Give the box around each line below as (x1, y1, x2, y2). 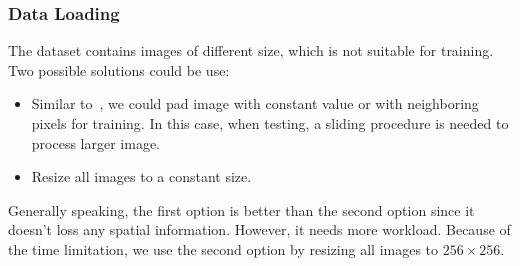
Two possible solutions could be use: (8, 59, 230, 80)
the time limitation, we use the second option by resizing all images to (8, 238, 439, 259)
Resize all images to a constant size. (31, 166, 252, 187)
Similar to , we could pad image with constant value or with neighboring (31, 93, 479, 114)
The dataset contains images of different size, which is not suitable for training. (8, 40, 494, 61)
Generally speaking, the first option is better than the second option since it (8, 199, 475, 220)
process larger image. (31, 132, 160, 153)
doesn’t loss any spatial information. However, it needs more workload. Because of (8, 219, 511, 240)
